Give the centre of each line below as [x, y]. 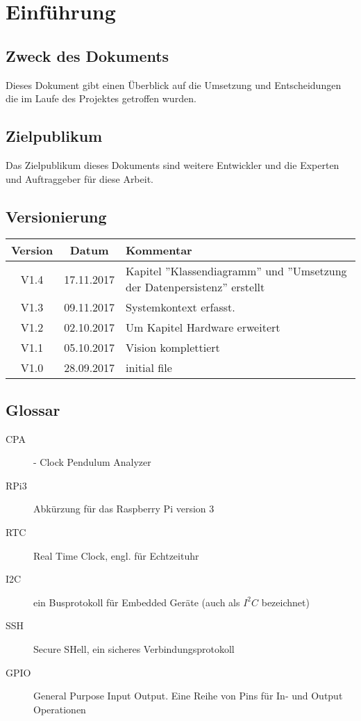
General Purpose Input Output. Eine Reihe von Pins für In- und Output [188, 696]
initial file [149, 368]
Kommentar [159, 250]
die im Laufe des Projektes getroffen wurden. [101, 98]
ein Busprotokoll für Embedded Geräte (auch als [137, 602]
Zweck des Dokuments [87, 55]
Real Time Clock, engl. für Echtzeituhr [116, 555]
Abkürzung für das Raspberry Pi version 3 [124, 509]
